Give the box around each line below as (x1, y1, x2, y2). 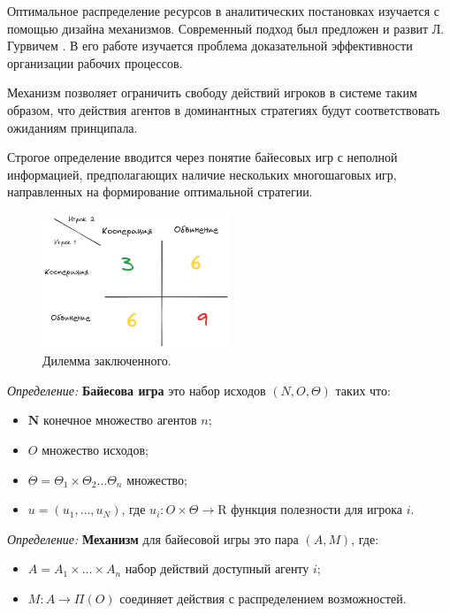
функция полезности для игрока (231, 500, 403, 518)
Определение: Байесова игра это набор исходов (7, 380, 266, 399)
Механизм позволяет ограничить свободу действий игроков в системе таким (7, 83, 417, 102)
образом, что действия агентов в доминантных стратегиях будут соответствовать (7, 100, 440, 119)
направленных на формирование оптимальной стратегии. (7, 182, 313, 201)
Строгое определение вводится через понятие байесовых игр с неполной (7, 148, 398, 166)
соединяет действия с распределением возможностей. (119, 589, 407, 608)
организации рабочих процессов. (7, 53, 183, 72)
